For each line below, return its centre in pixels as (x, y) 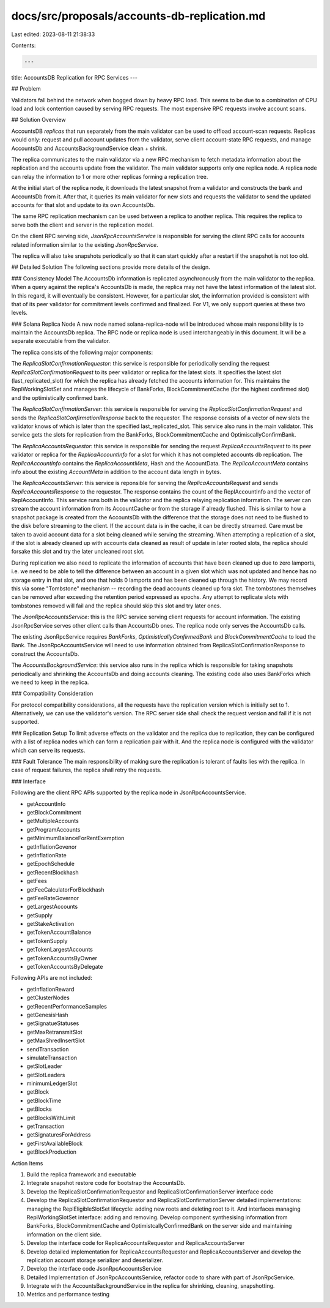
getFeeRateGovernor (53, 898)
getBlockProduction (51, 1152)
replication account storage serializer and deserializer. (95, 1260)
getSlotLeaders (46, 1075)
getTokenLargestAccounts (60, 950)
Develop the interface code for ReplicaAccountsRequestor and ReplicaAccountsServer (136, 1243)
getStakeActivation (50, 924)
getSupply (40, 915)
